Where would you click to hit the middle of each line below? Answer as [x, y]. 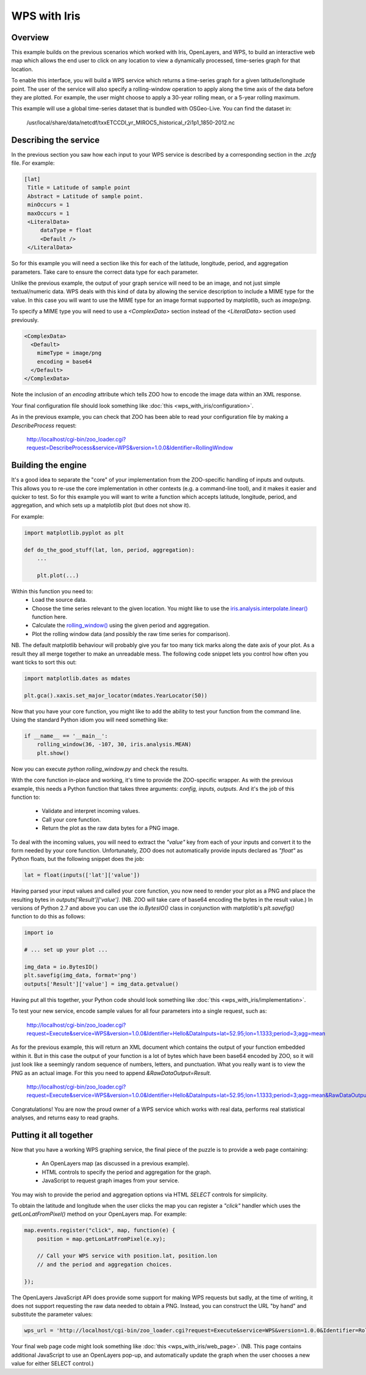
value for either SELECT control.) [52, 1363]
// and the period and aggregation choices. [105, 1264]
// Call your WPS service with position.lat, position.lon [127, 1256]
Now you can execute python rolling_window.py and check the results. [100, 769]
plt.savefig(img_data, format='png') [81, 975]
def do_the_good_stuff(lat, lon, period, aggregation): [109, 550]
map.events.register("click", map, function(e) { [100, 1230]
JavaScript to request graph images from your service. [110, 1180]
